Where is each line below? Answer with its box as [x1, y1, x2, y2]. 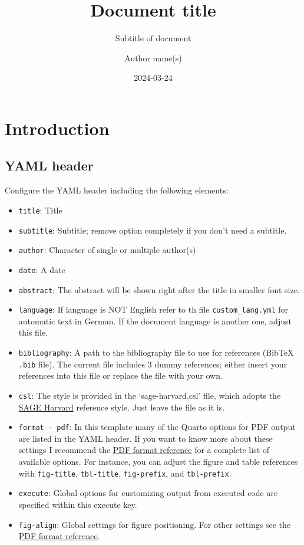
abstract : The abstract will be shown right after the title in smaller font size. [18, 283, 300, 296]
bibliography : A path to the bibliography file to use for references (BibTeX [18, 346, 294, 359]
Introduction [5, 116, 110, 140]
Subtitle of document [115, 32, 191, 44]
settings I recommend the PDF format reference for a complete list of [18, 444, 270, 456]
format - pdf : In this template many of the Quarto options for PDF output [18, 421, 296, 433]
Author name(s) [124, 51, 182, 64]
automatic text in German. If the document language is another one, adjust [18, 314, 292, 327]
